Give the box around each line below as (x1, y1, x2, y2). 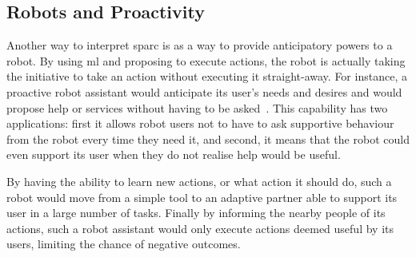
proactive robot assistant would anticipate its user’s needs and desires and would (6, 83, 402, 100)
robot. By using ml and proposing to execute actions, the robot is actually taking (6, 52, 406, 69)
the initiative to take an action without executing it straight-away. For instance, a (6, 68, 407, 85)
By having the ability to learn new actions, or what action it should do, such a (6, 172, 392, 189)
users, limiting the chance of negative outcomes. (6, 235, 241, 252)
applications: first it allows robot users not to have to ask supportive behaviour (6, 115, 394, 132)
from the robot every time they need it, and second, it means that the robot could (6, 130, 410, 147)
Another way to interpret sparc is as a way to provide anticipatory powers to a (6, 37, 393, 53)
